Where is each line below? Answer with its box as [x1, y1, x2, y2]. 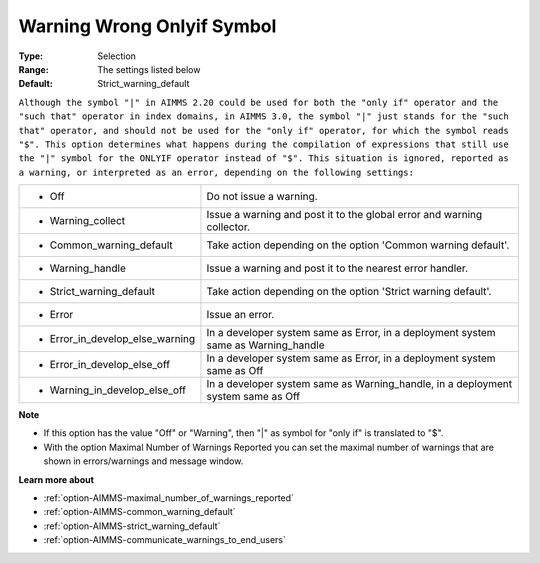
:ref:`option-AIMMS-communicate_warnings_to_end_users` [43, 534, 287, 546]
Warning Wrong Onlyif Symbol [18, 15, 277, 37]
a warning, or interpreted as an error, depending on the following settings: [18, 166, 415, 178]
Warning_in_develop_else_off [49, 383, 187, 397]
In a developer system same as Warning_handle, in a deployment [206, 377, 513, 391]
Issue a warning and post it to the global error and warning [206, 208, 483, 222]
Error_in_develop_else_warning [49, 332, 196, 346]
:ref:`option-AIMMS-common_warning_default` [43, 506, 236, 518]
